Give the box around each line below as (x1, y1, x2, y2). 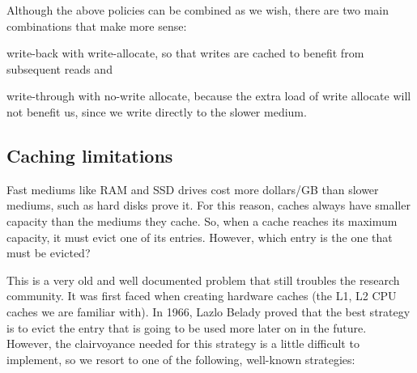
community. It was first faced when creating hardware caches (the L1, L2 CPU (6, 287, 397, 304)
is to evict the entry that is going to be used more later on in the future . (6, 319, 367, 336)
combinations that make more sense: (6, 17, 187, 34)
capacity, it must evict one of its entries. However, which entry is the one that (6, 228, 393, 245)
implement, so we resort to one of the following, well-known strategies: (6, 350, 355, 367)
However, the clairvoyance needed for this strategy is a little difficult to (6, 335, 360, 352)
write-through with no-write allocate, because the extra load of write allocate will (6, 87, 411, 104)
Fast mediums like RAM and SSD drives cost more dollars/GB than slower (6, 180, 379, 197)
